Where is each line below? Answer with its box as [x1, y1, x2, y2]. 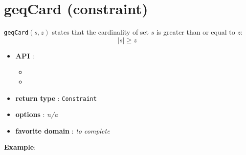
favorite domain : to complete [15, 125, 110, 136]
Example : [4, 142, 36, 152]
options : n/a [15, 109, 58, 119]
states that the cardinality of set [52, 27, 149, 37]
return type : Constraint [15, 93, 97, 103]
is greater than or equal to [156, 27, 235, 37]
